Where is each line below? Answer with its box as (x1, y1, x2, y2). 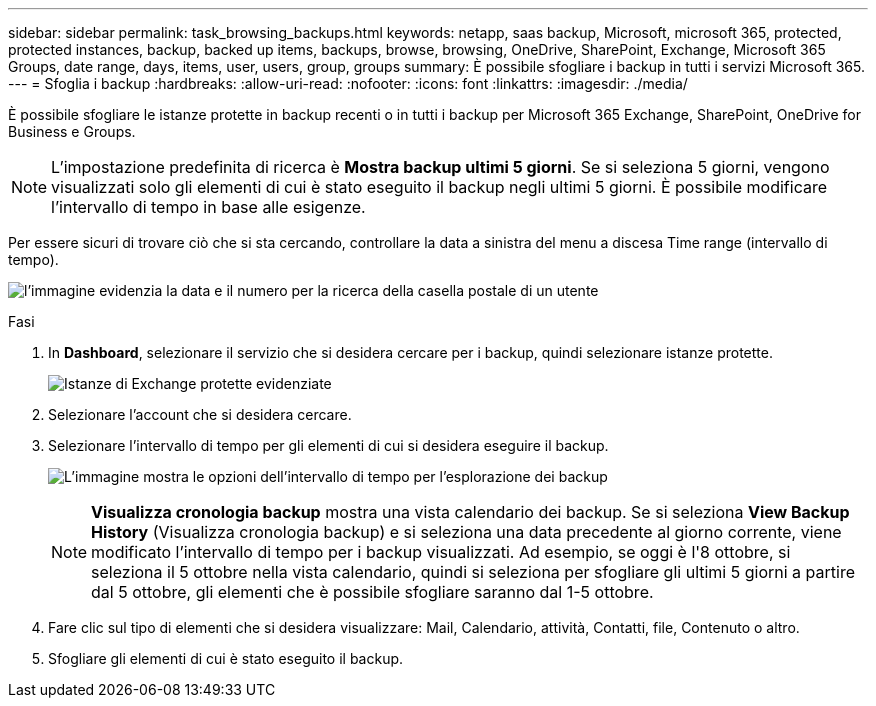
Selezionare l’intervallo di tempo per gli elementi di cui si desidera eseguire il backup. (48, 437, 609, 454)
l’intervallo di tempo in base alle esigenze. (51, 197, 366, 217)
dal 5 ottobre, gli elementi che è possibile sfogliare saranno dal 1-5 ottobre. (91, 582, 654, 602)
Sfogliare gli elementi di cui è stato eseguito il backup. (48, 650, 404, 667)
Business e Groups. (8, 123, 136, 140)
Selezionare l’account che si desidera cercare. (48, 406, 352, 423)
